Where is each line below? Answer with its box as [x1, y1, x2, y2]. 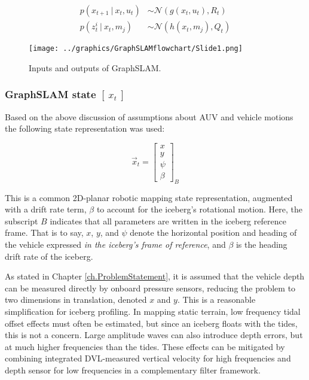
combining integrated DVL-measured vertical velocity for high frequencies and [5, 352, 291, 364]
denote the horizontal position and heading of [130, 226, 297, 239]
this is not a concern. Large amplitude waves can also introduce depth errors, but [5, 329, 303, 341]
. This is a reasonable [177, 293, 256, 306]
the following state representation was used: [5, 122, 165, 135]
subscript [5, 214, 38, 227]
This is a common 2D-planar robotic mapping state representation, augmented [5, 191, 293, 203]
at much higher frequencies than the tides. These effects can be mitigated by [5, 340, 285, 352]
